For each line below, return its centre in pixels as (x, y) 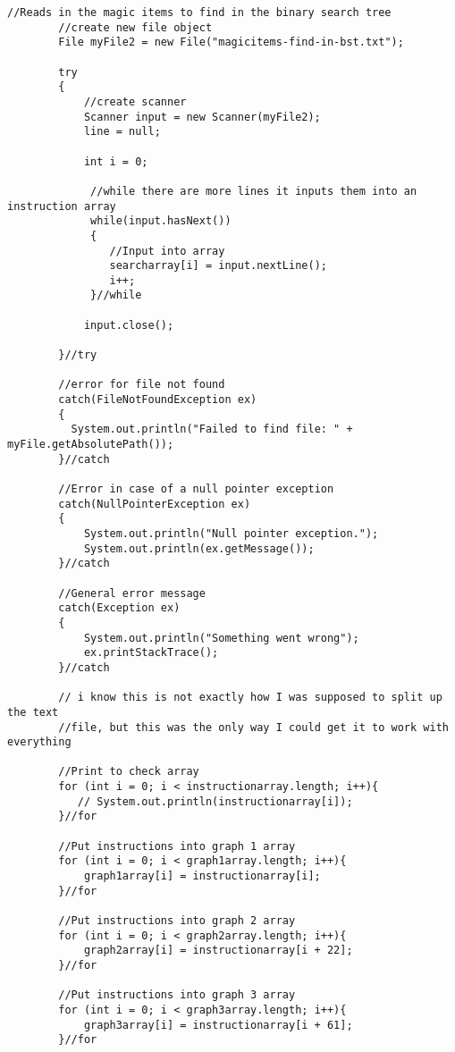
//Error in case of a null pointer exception (196, 489)
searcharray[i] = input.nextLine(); (218, 266)
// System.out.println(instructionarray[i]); (215, 801)
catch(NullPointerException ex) (155, 504)
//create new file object (135, 27)
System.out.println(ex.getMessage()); (199, 548)
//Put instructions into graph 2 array (177, 921)
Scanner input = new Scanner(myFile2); (202, 117)
